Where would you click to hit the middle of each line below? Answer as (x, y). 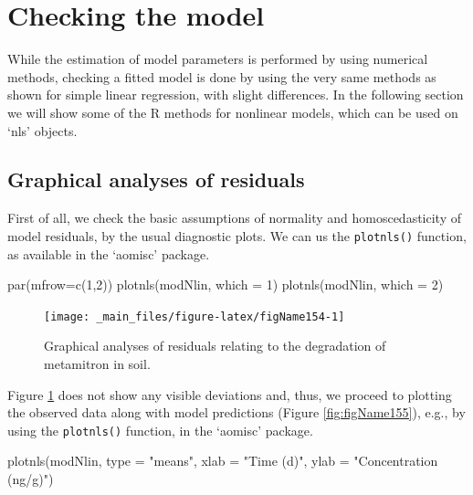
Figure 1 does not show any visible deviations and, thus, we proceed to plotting (230, 394)
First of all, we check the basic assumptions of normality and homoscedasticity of (234, 218)
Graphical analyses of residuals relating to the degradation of (215, 346)
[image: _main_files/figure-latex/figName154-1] (194, 316)
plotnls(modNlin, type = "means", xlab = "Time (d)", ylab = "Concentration (223, 461)
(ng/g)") (31, 479)
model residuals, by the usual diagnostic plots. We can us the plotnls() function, (237, 235)
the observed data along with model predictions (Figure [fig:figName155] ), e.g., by (236, 412)
